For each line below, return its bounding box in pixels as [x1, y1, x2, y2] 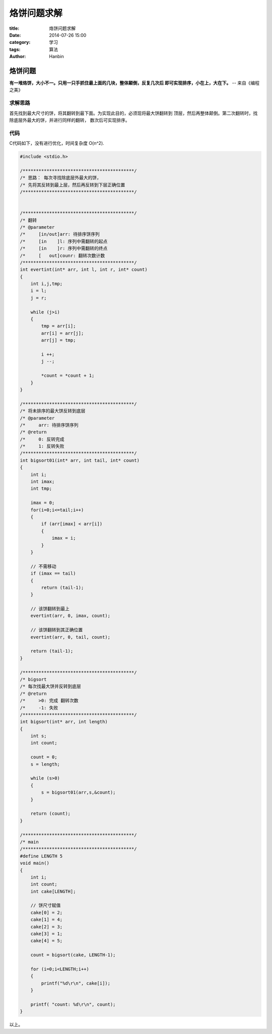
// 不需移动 [30, 563, 56, 569]
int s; [30, 733, 47, 739]
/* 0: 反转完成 [20, 436, 64, 442]
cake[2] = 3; [30, 924, 63, 929]
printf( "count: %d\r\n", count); [30, 1001, 116, 1007]
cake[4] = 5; [30, 938, 63, 944]
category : [9, 39, 31, 45]
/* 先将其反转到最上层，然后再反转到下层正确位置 [20, 182, 125, 188]
